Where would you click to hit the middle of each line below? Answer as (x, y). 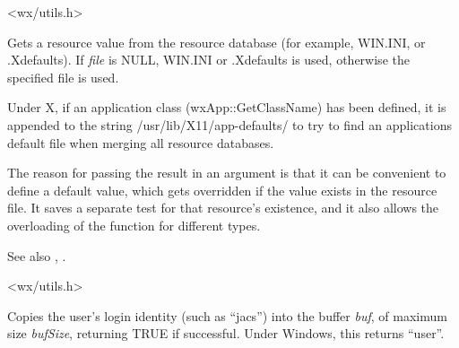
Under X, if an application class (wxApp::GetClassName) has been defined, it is (227, 107)
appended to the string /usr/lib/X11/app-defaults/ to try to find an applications (229, 124)
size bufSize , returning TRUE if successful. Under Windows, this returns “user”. (226, 333)
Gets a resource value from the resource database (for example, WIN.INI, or (217, 42)
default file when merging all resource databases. (141, 142)
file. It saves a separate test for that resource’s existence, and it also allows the (223, 208)
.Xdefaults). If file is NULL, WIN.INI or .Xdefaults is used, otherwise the (208, 60)
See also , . (37, 255)
